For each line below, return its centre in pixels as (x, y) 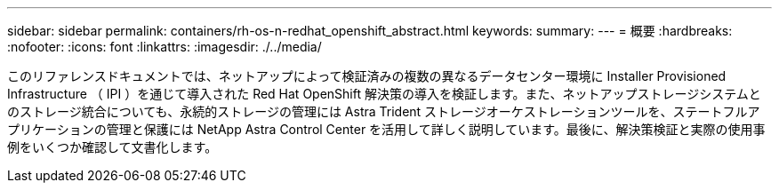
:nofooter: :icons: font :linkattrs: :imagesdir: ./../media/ (165, 47)
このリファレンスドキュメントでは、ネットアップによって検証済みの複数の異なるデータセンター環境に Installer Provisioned (367, 76)
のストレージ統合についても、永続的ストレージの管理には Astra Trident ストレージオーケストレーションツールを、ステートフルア (384, 111)
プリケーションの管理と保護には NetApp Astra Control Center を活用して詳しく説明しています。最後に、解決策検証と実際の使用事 (386, 129)
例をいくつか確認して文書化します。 (112, 147)
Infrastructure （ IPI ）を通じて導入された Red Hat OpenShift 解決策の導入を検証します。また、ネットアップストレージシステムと (384, 94)
